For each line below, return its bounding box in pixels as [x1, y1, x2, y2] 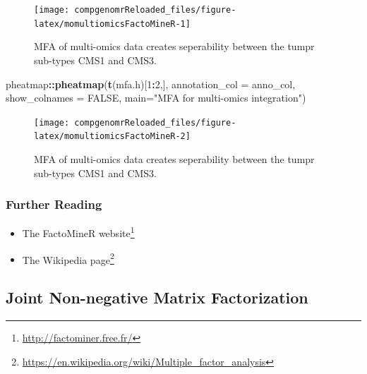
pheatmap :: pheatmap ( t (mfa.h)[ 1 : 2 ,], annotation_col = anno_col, [6, 76, 296, 91]
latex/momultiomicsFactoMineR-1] [34, 18, 191, 29]
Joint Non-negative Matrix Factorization [6, 286, 308, 308]
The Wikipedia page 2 [22, 250, 114, 267]
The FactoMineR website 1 [22, 224, 135, 241]
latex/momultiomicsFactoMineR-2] [34, 131, 191, 142]
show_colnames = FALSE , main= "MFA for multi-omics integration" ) [6, 90, 306, 105]
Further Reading [6, 195, 102, 213]
